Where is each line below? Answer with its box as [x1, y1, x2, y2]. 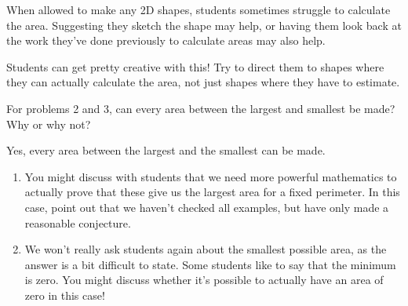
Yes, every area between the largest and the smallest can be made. [6, 142, 326, 158]
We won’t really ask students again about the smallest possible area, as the [24, 241, 387, 257]
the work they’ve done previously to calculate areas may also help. [6, 32, 326, 49]
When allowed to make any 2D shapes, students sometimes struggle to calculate [6, 2, 391, 17]
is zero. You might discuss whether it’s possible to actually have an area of [24, 271, 384, 288]
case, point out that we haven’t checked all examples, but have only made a [24, 199, 389, 215]
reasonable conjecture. [24, 214, 131, 231]
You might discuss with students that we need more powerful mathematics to [24, 168, 397, 184]
